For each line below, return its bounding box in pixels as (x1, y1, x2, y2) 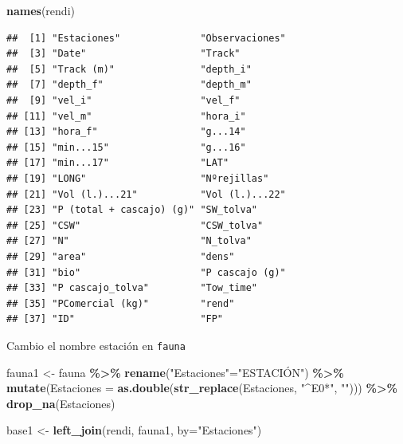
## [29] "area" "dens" (6, 250, 235, 262)
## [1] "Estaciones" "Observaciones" (6, 32, 286, 44)
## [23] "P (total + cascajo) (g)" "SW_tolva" (6, 204, 257, 216)
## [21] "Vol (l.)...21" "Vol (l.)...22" (6, 188, 286, 200)
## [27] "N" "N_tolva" (6, 235, 252, 247)
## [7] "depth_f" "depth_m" (6, 79, 252, 91)
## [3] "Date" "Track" (6, 48, 241, 60)
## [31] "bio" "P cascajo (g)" (6, 266, 286, 278)
